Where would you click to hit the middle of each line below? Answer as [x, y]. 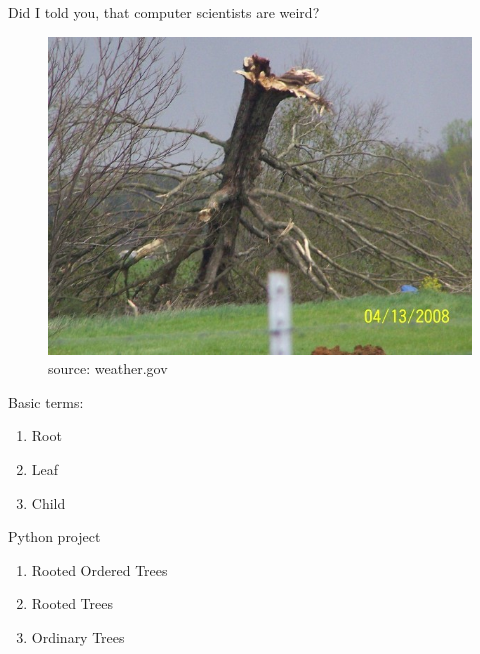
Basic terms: [46, 401]
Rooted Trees [72, 603]
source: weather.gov [108, 368]
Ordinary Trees [78, 636]
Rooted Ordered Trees [99, 569]
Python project [54, 536]
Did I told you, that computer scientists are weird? [164, 12]
